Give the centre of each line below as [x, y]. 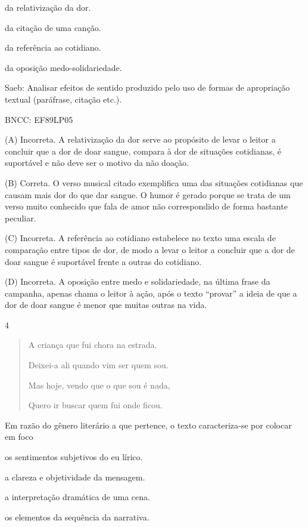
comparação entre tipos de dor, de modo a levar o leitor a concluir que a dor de [150, 249]
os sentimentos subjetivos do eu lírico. [74, 457]
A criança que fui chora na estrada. [93, 345]
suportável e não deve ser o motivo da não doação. [97, 163]
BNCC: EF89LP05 [39, 119]
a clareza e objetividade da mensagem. [75, 477]
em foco [19, 437]
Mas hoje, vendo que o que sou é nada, [99, 385]
